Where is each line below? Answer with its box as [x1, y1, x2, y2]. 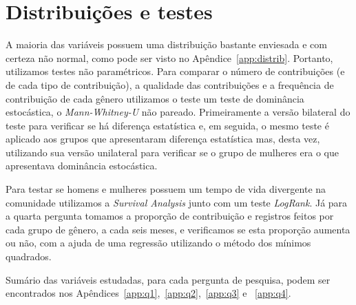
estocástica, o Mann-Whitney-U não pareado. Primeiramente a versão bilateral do [6, 105, 350, 119]
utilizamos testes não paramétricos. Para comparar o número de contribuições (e [6, 64, 345, 78]
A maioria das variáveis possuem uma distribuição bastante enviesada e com [6, 37, 327, 52]
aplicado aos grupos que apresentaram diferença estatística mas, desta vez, [6, 132, 320, 146]
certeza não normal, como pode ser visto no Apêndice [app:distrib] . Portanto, [6, 50, 333, 65]
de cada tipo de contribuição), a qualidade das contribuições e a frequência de [6, 77, 334, 92]
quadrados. [6, 249, 52, 264]
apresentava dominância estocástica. [6, 158, 158, 173]
